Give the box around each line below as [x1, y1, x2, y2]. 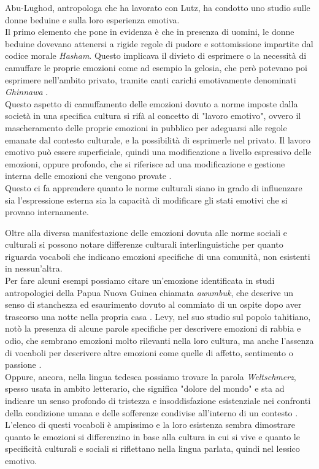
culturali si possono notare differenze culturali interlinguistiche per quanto [5, 238, 283, 251]
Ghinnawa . [5, 85, 48, 98]
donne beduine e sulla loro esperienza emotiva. [5, 13, 180, 26]
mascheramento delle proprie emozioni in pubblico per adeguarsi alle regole [5, 121, 287, 134]
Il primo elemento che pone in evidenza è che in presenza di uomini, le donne [5, 25, 294, 38]
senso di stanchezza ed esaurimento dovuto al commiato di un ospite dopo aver [5, 298, 302, 311]
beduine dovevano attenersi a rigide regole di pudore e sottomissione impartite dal [5, 37, 313, 50]
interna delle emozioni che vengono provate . [5, 169, 172, 182]
